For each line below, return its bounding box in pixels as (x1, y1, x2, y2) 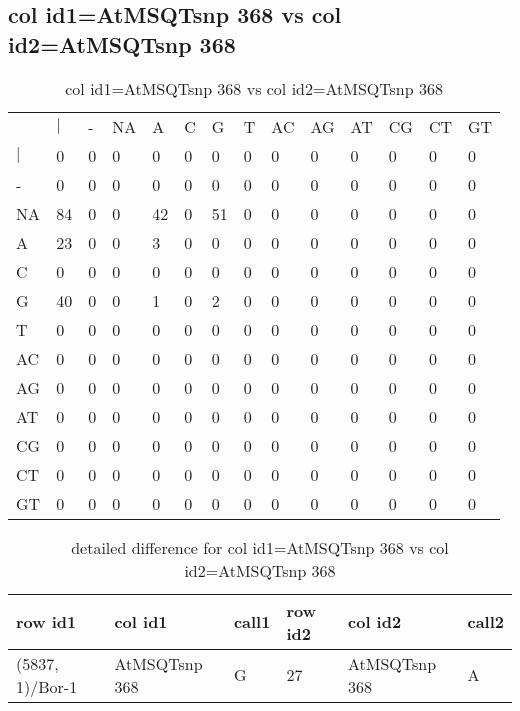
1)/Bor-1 (16, 674, 78, 698)
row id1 (16, 610, 77, 634)
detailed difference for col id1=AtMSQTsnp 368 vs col (71, 535, 449, 559)
